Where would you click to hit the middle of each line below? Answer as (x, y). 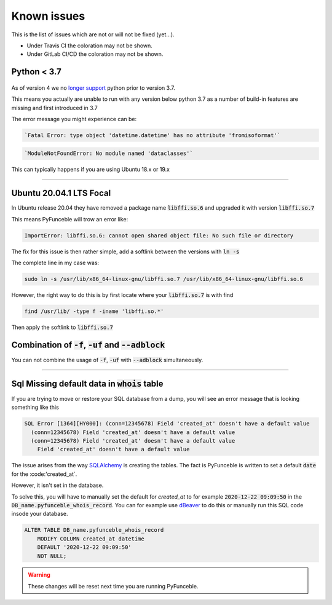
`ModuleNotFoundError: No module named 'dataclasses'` (109, 153)
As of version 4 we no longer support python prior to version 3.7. (93, 88)
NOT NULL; (52, 556)
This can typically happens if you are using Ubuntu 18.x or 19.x (91, 170)
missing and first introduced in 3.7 (54, 108)
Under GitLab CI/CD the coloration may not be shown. (95, 54)
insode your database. (40, 514)
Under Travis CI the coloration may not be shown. (90, 45)
